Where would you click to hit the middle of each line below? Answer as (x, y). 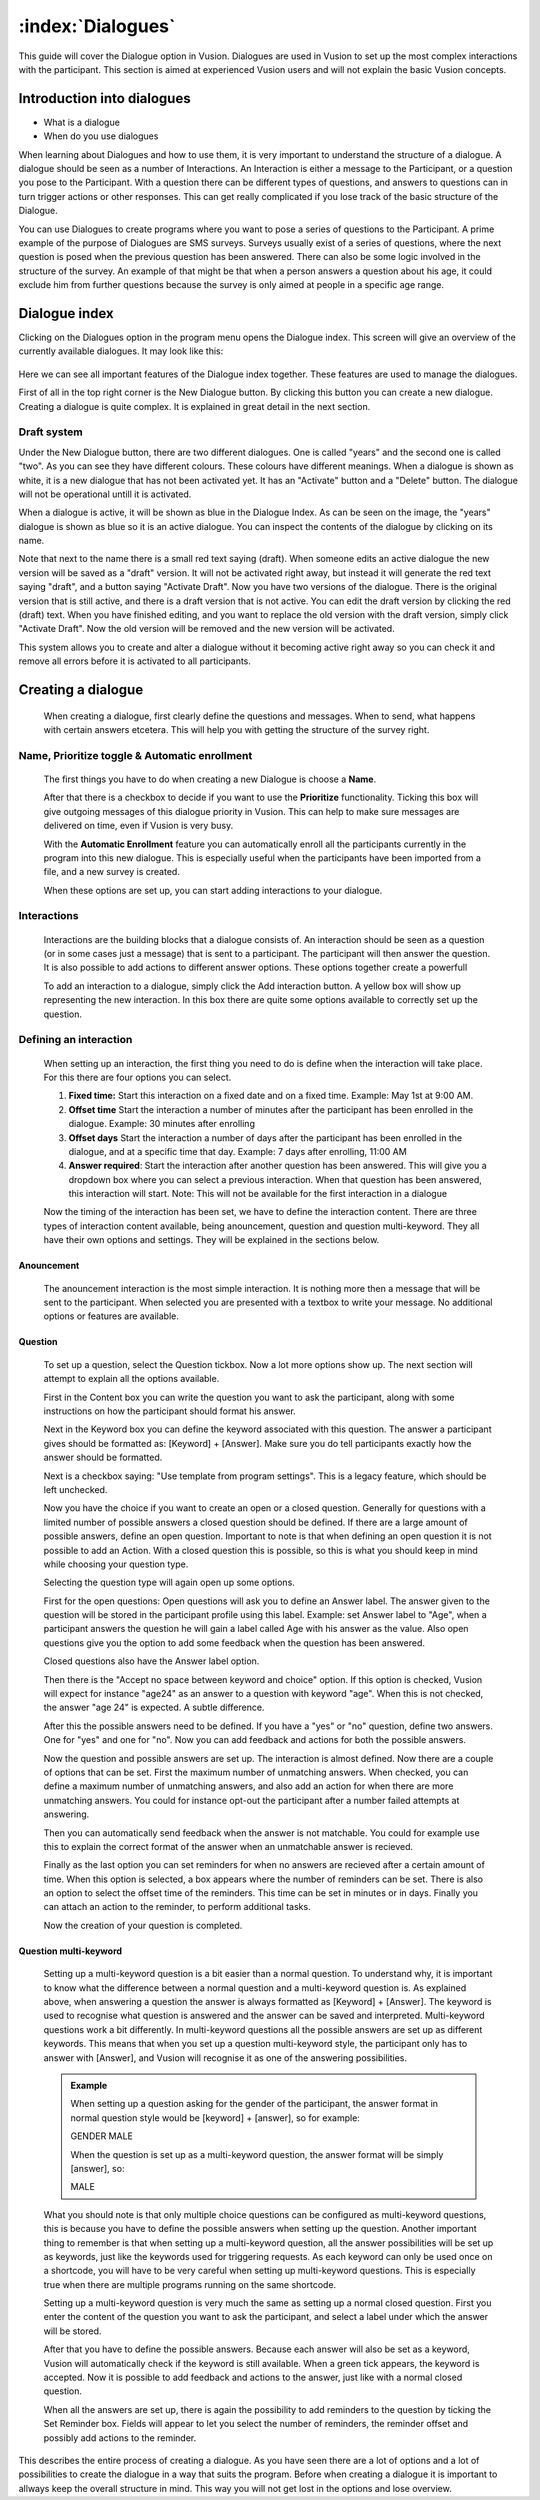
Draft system (51, 432)
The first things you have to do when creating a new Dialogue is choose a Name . (210, 779)
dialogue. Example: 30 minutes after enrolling (161, 1124)
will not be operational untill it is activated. (105, 494)
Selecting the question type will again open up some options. (169, 1582)
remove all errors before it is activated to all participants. (135, 661)
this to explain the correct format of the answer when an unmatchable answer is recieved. (228, 1846)
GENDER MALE (102, 2136)
